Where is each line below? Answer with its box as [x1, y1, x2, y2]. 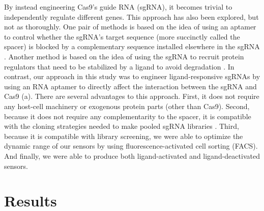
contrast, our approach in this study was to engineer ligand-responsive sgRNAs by [4, 71, 260, 82]
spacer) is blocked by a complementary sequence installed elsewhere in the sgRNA [4, 41, 260, 52]
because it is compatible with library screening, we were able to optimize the [4, 130, 243, 141]
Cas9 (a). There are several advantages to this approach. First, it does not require [4, 91, 259, 101]
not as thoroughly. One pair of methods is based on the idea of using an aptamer [4, 21, 256, 32]
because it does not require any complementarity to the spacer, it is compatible [4, 111, 251, 121]
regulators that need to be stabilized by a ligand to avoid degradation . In [4, 61, 234, 72]
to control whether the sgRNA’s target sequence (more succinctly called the [4, 31, 240, 42]
